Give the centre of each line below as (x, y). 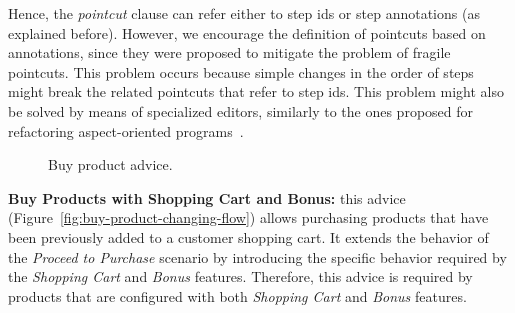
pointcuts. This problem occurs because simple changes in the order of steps (241, 71)
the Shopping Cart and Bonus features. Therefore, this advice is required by (240, 276)
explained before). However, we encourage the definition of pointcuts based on (247, 32)
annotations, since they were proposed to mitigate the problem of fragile (229, 52)
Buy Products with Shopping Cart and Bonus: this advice (207, 197)
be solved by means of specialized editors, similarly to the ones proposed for (241, 110)
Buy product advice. (110, 164)
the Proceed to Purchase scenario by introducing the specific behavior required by (257, 256)
